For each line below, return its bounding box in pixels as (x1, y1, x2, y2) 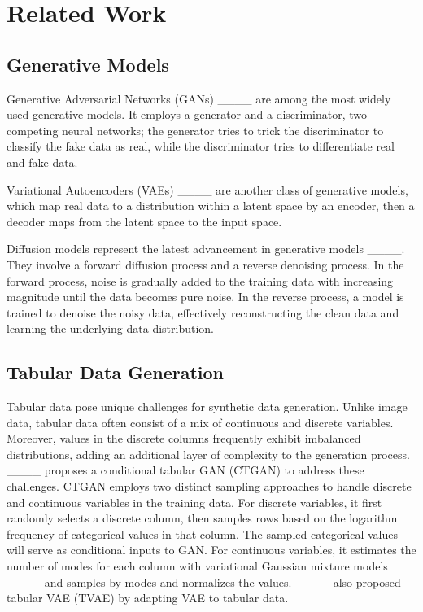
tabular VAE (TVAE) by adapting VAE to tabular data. (7, 589, 289, 606)
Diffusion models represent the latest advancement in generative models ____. (7, 240, 405, 257)
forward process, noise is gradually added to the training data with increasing (7, 272, 394, 289)
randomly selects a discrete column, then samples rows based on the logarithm (7, 509, 398, 527)
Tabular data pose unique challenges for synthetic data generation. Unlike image (7, 398, 408, 415)
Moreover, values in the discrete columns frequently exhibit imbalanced (7, 430, 361, 447)
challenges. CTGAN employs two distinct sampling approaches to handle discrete (7, 478, 412, 495)
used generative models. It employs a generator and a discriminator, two (7, 106, 368, 123)
